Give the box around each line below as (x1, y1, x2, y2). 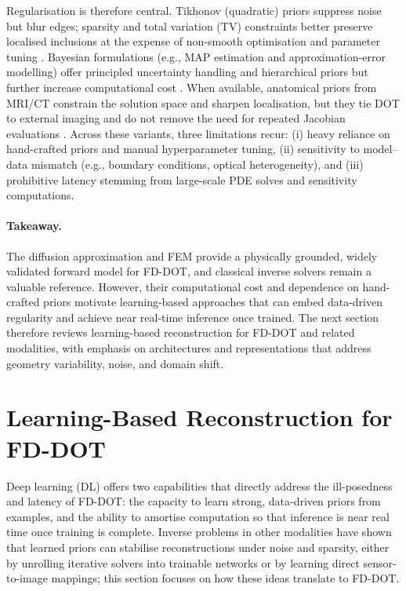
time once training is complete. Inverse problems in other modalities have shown (6, 524, 392, 540)
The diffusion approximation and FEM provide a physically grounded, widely (6, 247, 378, 264)
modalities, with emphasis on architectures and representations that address (6, 340, 372, 356)
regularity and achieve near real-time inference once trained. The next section (6, 308, 379, 325)
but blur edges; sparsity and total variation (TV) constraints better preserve (6, 17, 373, 34)
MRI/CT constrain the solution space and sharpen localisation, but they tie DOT (6, 94, 400, 111)
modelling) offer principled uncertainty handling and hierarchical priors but (6, 64, 368, 80)
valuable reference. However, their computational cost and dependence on (6, 278, 359, 294)
